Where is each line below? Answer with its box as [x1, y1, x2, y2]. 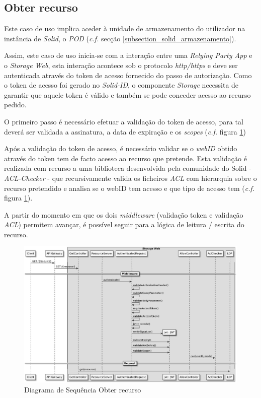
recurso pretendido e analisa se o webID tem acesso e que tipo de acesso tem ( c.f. [4, 182, 255, 193]
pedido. [4, 99, 27, 110]
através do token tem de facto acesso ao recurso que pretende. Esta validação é [4, 153, 247, 163]
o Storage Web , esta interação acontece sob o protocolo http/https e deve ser [4, 59, 238, 70]
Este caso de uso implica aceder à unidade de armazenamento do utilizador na [4, 23, 245, 34]
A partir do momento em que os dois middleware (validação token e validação [4, 209, 243, 220]
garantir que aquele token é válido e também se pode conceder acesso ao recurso [4, 89, 251, 100]
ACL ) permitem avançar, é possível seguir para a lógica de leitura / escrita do [4, 219, 244, 230]
